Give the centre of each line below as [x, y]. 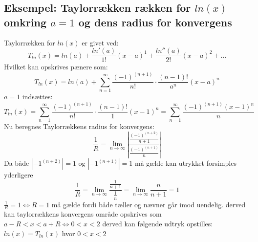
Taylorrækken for [30, 42]
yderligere [19, 175]
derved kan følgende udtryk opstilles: [158, 224]
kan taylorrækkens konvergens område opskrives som [83, 214]
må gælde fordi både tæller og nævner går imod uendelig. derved [149, 204]
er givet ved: [100, 42]
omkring [25, 22]
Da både [17, 163]
